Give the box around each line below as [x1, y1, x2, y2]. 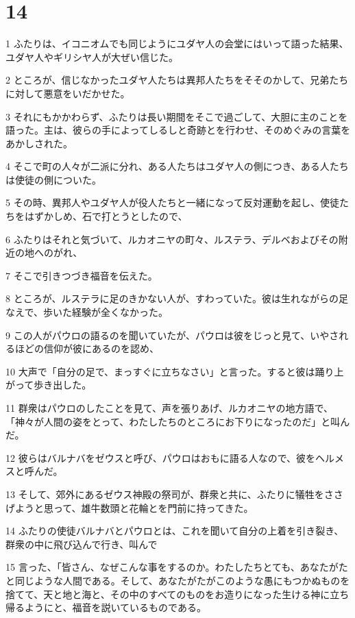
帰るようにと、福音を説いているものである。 [5, 600, 206, 615]
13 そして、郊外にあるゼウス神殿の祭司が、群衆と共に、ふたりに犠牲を [5, 486, 324, 501]
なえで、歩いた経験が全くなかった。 [5, 305, 169, 319]
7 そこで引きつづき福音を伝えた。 [5, 268, 158, 282]
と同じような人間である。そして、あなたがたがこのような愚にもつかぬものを [5, 573, 350, 587]
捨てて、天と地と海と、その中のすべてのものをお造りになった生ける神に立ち [5, 586, 350, 601]
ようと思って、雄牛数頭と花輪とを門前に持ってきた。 [14, 500, 254, 515]
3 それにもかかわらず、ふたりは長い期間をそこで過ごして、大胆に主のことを [5, 109, 348, 123]
